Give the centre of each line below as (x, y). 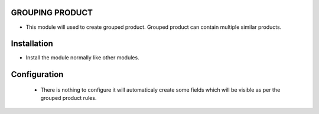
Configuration (37, 74)
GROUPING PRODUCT (52, 13)
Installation (32, 44)
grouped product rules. (69, 98)
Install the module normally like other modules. (82, 58)
